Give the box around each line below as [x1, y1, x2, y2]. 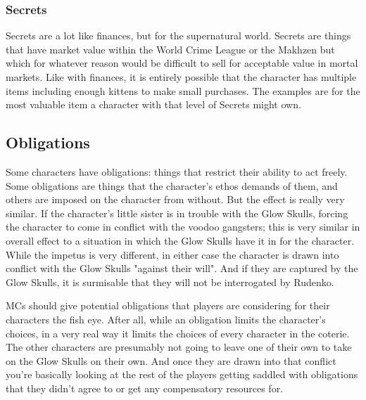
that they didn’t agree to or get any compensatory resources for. [6, 380, 284, 395]
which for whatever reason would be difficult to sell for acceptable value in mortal [6, 56, 358, 70]
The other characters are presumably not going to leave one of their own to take [6, 340, 352, 354]
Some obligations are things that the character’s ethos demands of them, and [6, 178, 338, 193]
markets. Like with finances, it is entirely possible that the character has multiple [6, 70, 357, 84]
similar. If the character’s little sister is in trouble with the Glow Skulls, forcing [6, 205, 348, 220]
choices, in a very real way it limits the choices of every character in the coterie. [6, 325, 350, 340]
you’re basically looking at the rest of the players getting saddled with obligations [6, 367, 358, 382]
